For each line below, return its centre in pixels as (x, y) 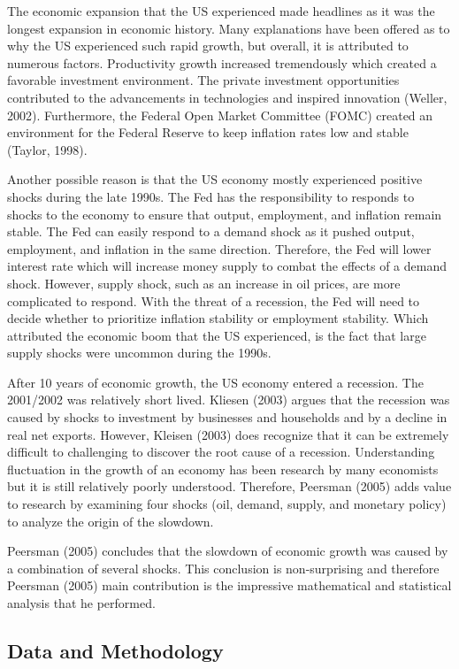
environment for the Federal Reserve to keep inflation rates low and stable (208, 132)
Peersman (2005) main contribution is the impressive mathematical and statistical (229, 585)
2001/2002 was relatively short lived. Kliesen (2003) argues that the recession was (229, 400)
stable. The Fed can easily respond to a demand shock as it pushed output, (211, 231)
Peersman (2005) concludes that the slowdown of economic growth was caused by (228, 551)
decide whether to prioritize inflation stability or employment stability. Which (218, 318)
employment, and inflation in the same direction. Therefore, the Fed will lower (219, 248)
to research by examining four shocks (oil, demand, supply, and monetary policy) (227, 504)
